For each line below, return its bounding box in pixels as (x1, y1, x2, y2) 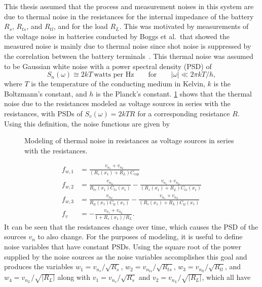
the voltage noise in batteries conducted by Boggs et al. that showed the (4, 30, 230, 41)
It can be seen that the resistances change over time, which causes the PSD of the (4, 221, 258, 232)
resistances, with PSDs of (4, 108, 83, 118)
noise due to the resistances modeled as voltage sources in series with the (4, 98, 231, 109)
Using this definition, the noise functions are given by (4, 118, 170, 129)
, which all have (202, 272, 251, 282)
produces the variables (4, 261, 73, 272)
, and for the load (53, 21, 108, 31)
